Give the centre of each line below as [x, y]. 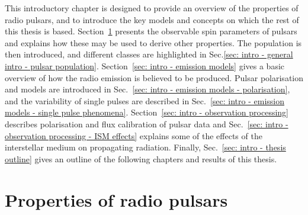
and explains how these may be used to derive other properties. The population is [153, 42]
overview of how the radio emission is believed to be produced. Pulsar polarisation [154, 77]
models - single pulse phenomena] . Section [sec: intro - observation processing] [147, 112]
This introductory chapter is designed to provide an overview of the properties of [152, 8]
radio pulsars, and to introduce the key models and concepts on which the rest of [152, 19]
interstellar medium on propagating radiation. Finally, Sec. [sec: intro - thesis [145, 147]
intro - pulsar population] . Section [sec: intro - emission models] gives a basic [145, 65]
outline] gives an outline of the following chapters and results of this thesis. [141, 158]
